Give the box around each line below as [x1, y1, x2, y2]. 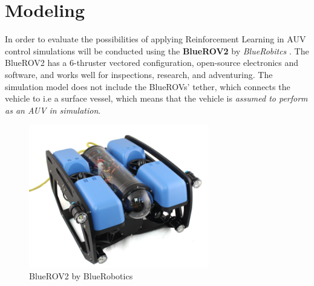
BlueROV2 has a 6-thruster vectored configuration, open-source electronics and [5, 56, 299, 69]
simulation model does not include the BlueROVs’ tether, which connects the [5, 80, 290, 93]
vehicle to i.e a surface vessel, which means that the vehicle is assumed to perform [5, 92, 308, 105]
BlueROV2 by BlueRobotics [29, 270, 133, 282]
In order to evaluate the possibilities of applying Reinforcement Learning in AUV [5, 33, 306, 45]
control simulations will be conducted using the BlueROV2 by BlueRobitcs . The [5, 44, 309, 57]
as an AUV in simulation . [5, 103, 101, 116]
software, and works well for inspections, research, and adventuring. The [5, 68, 273, 80]
